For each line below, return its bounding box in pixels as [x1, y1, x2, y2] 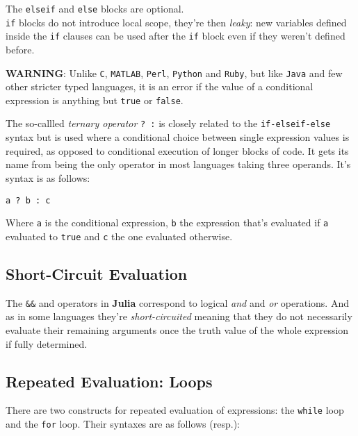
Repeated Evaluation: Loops [6, 370, 213, 392]
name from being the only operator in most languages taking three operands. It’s [6, 157, 351, 171]
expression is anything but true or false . [6, 92, 184, 107]
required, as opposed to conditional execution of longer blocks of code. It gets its [6, 143, 349, 158]
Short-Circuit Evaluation [6, 262, 188, 284]
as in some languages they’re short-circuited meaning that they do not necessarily [6, 309, 352, 324]
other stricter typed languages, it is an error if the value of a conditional [6, 79, 314, 94]
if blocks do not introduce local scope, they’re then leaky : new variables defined [6, 15, 347, 29]
